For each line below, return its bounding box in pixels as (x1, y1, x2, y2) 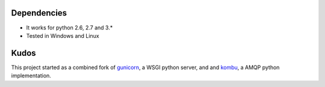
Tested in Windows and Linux (26, 32, 99, 39)
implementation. (11, 72, 51, 79)
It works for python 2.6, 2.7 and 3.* (26, 24, 113, 31)
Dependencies (11, 8, 67, 18)
